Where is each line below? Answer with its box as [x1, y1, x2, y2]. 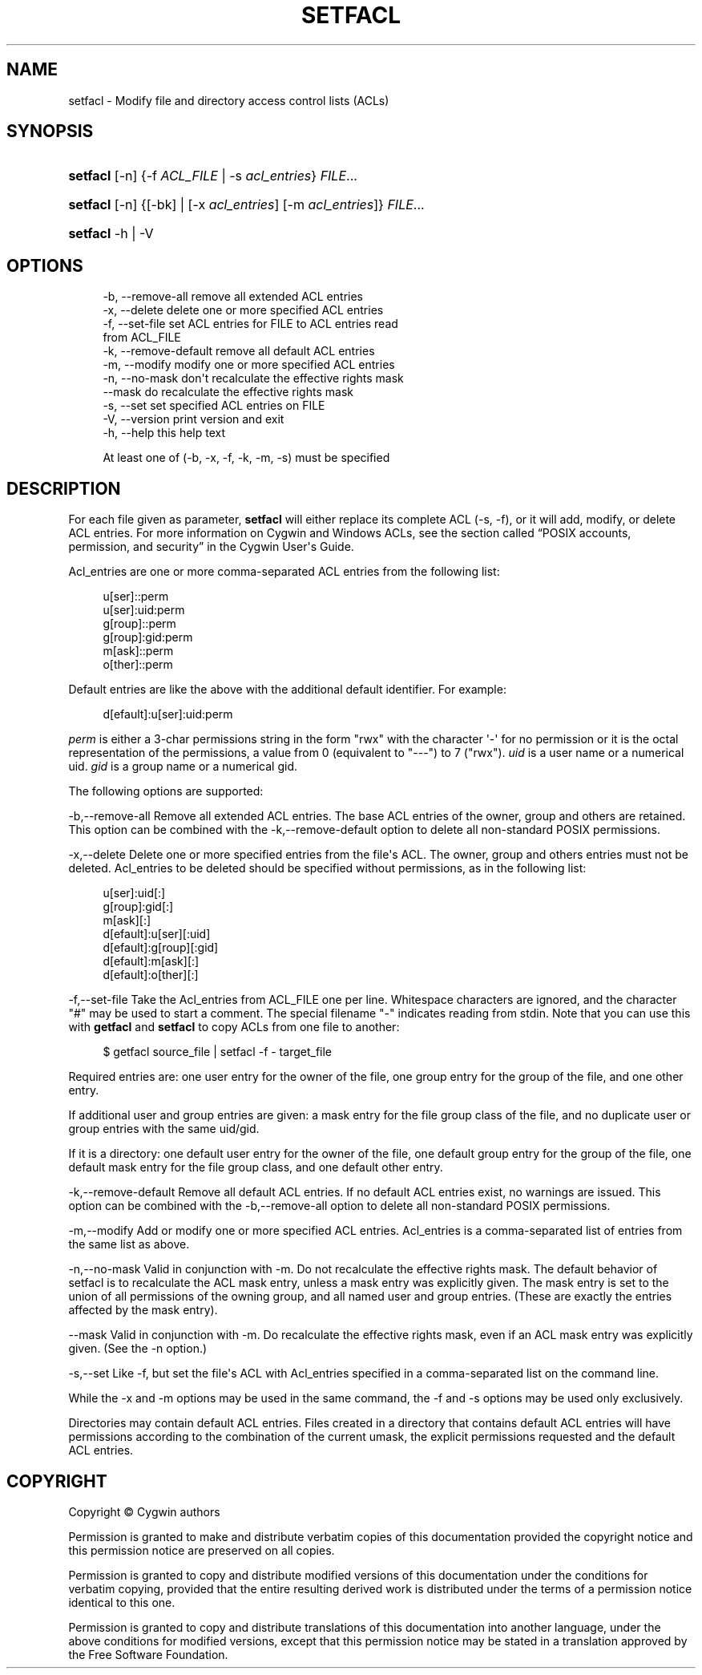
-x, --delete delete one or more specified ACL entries [103, 303, 384, 318]
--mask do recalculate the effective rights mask [103, 385, 353, 399]
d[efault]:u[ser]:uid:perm [103, 707, 233, 722]
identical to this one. [68, 1595, 175, 1609]
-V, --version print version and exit [103, 412, 284, 427]
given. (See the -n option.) [68, 1341, 208, 1356]
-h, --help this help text [103, 426, 226, 440]
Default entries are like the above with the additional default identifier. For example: [68, 682, 506, 697]
